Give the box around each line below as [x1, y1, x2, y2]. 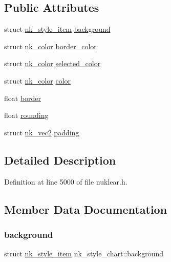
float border [4, 92, 41, 103]
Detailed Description [4, 152, 116, 168]
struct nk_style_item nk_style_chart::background [4, 248, 164, 259]
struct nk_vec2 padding [4, 127, 79, 137]
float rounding [4, 110, 49, 120]
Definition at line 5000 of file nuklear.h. [4, 176, 127, 187]
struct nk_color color [4, 75, 71, 86]
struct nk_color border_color [4, 41, 97, 51]
